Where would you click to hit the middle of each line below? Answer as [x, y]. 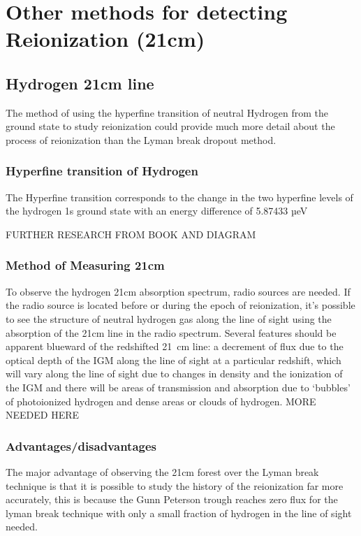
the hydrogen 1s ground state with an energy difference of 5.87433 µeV [157, 211]
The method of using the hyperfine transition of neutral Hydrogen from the [167, 112]
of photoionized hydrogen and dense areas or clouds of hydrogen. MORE [161, 401]
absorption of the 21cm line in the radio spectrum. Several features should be [171, 332]
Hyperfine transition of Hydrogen [102, 171]
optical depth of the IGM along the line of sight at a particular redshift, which [174, 360]
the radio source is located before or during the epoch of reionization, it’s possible [180, 305]
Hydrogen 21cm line [80, 83]
